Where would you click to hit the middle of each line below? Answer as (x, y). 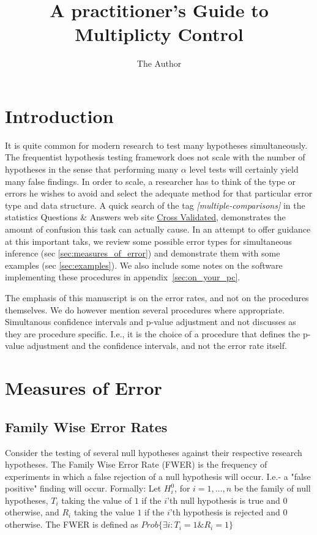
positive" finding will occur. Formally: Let (83, 488)
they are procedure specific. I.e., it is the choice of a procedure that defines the (153, 333)
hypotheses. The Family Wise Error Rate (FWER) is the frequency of (136, 464)
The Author (159, 63)
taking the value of (96, 500)
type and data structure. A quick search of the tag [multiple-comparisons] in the (155, 205)
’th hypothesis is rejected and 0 (229, 512)
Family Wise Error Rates (86, 426)
